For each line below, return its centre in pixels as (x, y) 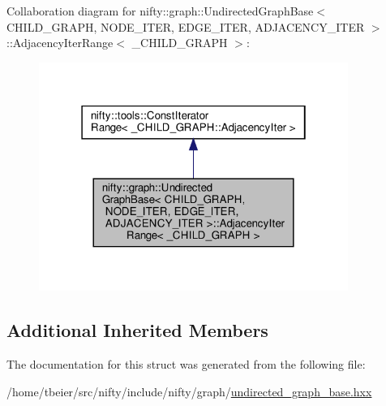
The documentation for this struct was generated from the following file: (186, 364)
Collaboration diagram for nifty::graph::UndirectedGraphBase (160, 11)
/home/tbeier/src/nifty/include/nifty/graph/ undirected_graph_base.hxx (189, 391)
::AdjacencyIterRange (60, 43)
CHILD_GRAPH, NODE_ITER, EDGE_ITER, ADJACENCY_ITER (186, 26)
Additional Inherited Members (137, 330)
